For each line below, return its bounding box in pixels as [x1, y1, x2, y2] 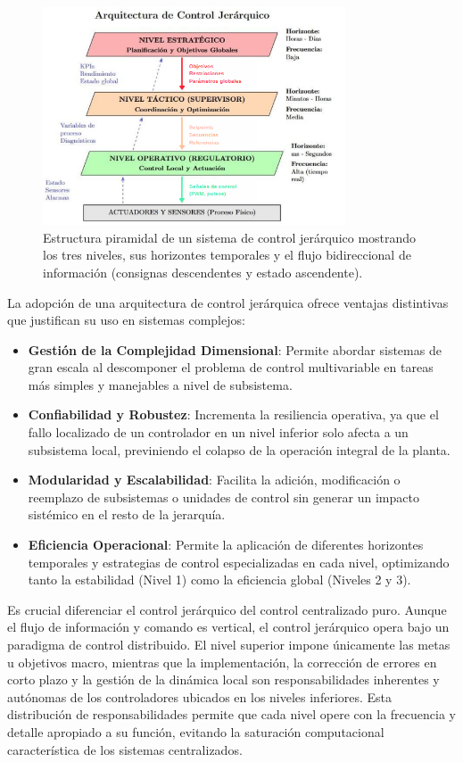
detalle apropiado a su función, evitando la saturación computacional [7, 722, 384, 741]
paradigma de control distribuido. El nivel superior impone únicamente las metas [7, 635, 451, 654]
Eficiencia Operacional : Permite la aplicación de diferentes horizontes [28, 535, 424, 554]
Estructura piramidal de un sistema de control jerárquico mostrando [43, 228, 417, 246]
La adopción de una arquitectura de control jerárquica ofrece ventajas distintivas [7, 293, 449, 311]
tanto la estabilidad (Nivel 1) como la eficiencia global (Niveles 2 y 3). [28, 570, 411, 589]
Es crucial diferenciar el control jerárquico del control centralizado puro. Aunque [7, 600, 447, 618]
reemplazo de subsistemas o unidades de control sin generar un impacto [28, 487, 419, 506]
